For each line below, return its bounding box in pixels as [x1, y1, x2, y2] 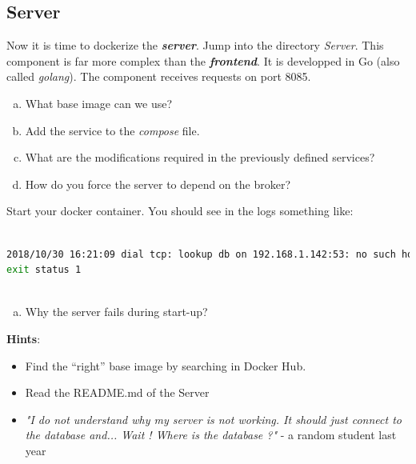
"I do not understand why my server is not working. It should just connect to [25, 410, 402, 427]
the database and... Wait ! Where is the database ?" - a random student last [25, 426, 397, 443]
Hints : [6, 330, 41, 346]
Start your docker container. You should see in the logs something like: [6, 202, 354, 219]
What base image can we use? [25, 94, 173, 111]
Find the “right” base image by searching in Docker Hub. [25, 357, 306, 374]
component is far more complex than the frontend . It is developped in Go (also [6, 52, 400, 69]
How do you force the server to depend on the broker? [25, 175, 290, 192]
